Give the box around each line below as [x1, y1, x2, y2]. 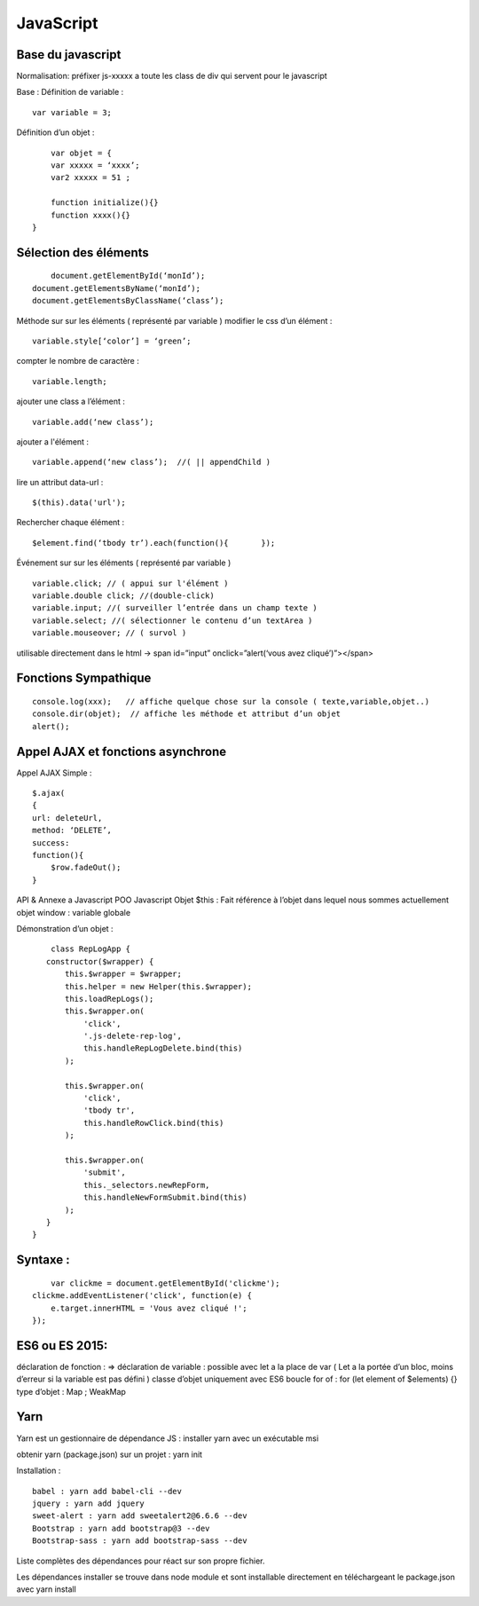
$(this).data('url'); [32, 498, 126, 508]
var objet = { [50, 147, 113, 158]
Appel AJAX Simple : [16, 768, 92, 778]
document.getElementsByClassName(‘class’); [32, 295, 224, 306]
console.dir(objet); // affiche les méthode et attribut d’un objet [32, 709, 342, 719]
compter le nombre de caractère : [16, 356, 139, 366]
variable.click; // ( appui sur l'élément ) [32, 578, 230, 588]
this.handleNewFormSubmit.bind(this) [82, 1193, 247, 1202]
